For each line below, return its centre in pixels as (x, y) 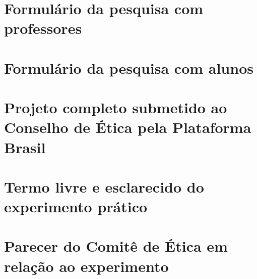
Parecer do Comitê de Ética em (116, 246)
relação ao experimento (86, 266)
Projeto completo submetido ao (116, 107)
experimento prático (76, 206)
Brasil (25, 147)
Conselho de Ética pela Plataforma (128, 127)
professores (43, 28)
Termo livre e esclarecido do (104, 186)
